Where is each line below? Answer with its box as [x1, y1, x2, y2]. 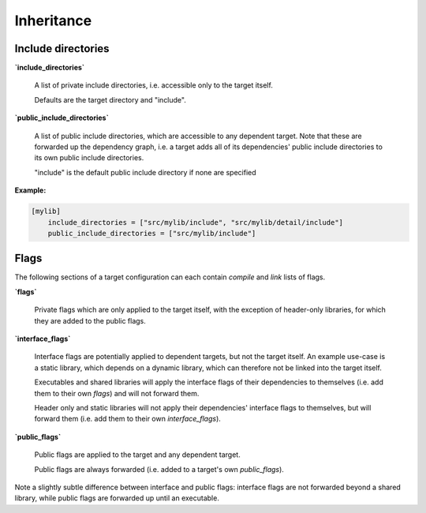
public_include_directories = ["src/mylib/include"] [47, 229, 256, 238]
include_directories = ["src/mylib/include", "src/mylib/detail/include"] [47, 218, 343, 227]
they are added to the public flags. [34, 316, 146, 325]
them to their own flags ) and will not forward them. [34, 388, 200, 398]
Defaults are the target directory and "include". [34, 95, 187, 104]
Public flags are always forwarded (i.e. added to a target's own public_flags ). [34, 464, 284, 474]
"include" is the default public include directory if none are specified [34, 167, 256, 177]
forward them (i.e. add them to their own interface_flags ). [34, 414, 221, 424]
